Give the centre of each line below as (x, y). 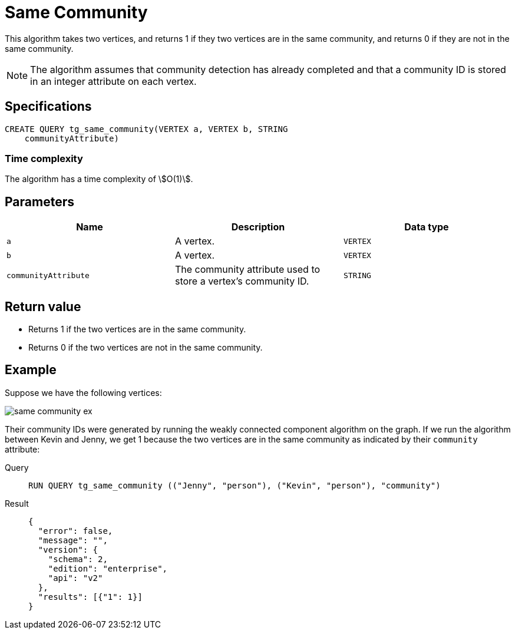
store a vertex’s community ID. (242, 281)
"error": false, (75, 531)
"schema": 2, (78, 559)
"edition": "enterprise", (108, 568)
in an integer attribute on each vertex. (113, 81)
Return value (43, 306)
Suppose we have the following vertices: (83, 392)
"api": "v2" (75, 578)
